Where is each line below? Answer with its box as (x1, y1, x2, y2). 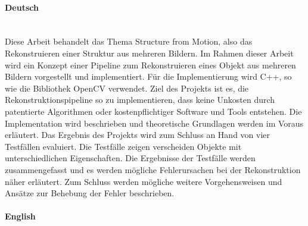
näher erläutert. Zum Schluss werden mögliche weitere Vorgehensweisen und (5, 175, 282, 187)
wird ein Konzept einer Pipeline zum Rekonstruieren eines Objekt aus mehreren (5, 58, 296, 71)
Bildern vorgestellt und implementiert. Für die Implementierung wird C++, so (5, 70, 292, 83)
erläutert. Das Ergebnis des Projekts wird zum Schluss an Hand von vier (5, 128, 270, 141)
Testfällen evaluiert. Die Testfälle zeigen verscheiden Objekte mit (5, 140, 242, 152)
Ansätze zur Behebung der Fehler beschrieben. (5, 187, 175, 199)
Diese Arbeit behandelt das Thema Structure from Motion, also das (5, 35, 253, 48)
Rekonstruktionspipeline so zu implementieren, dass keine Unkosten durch (5, 93, 275, 106)
